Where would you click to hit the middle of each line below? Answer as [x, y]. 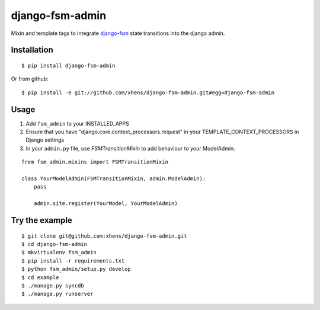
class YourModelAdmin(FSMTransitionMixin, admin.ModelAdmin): [114, 178]
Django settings [45, 140]
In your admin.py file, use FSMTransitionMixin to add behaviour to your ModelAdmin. [130, 148]
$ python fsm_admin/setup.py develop [76, 269]
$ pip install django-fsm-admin [68, 65]
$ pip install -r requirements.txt [73, 261]
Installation [32, 50]
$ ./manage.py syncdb [53, 285]
